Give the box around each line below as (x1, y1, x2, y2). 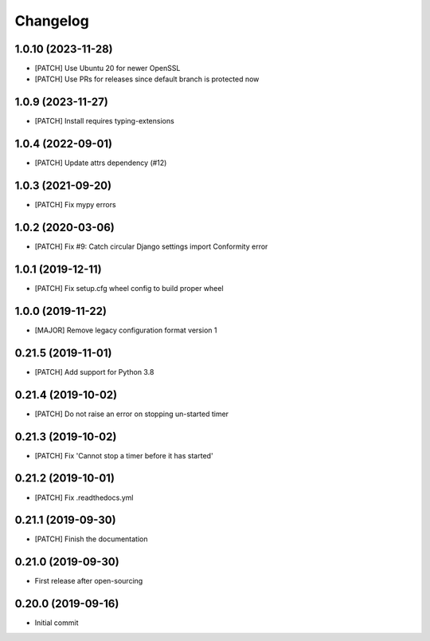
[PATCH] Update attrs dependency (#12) (34, 158, 167, 167)
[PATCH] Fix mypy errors (34, 200, 116, 210)
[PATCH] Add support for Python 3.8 (34, 367, 154, 376)
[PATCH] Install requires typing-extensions (34, 116, 174, 126)
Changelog (14, 12, 89, 29)
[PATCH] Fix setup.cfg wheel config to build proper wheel (34, 283, 224, 293)
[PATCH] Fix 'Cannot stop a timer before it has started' (34, 450, 214, 460)
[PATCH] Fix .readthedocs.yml (34, 493, 134, 502)
